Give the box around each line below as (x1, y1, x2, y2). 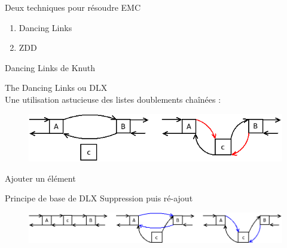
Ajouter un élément (5, 172, 76, 184)
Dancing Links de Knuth (5, 61, 95, 74)
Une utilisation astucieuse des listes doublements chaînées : (5, 93, 221, 105)
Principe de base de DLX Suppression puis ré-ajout (5, 192, 193, 204)
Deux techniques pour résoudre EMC (5, 1, 141, 13)
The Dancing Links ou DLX (5, 81, 108, 94)
